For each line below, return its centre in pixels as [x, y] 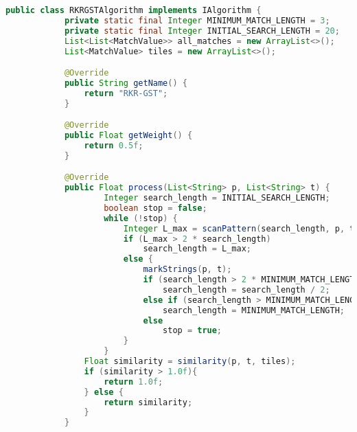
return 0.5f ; [114, 145]
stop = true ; [193, 331]
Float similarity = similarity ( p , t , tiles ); [190, 362]
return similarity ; [148, 402]
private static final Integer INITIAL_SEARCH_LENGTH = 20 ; [202, 31]
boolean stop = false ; [156, 208]
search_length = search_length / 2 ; [246, 289]
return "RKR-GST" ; [126, 93]
